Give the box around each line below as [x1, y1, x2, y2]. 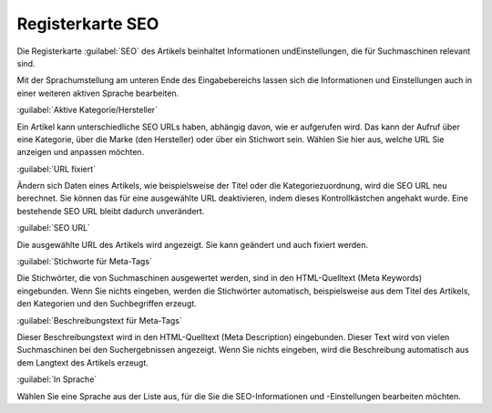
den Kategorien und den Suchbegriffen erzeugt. [16, 298, 197, 309]
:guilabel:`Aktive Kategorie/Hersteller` [16, 105, 159, 116]
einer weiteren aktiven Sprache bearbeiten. [16, 88, 179, 98]
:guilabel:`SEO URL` [16, 222, 91, 233]
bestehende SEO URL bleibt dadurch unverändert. [16, 205, 205, 216]
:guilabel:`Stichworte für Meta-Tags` [16, 256, 152, 267]
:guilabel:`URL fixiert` [16, 163, 96, 174]
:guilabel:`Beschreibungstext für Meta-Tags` [16, 315, 182, 325]
